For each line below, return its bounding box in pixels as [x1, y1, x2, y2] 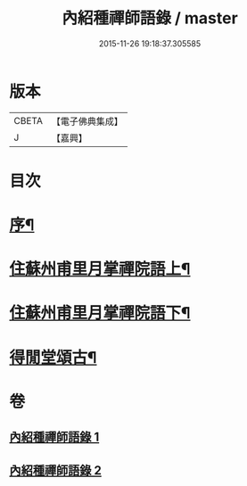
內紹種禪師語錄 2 [9, 463, 103, 478]
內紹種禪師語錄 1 [9, 430, 100, 445]
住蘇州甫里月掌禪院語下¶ [9, 303, 191, 324]
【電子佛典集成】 [51, 115, 123, 128]
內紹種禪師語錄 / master [62, 8, 238, 29]
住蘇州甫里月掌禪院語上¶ [9, 259, 191, 279]
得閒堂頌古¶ [9, 347, 97, 367]
